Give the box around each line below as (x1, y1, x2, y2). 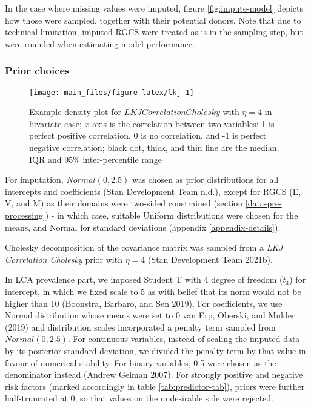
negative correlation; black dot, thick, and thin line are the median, (29, 141, 279, 154)
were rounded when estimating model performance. (5, 37, 195, 50)
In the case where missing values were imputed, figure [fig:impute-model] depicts (5, 2, 304, 14)
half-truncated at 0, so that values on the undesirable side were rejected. (5, 392, 274, 404)
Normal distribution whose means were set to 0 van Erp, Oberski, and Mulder (5, 309, 295, 321)
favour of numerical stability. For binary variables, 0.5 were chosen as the (5, 356, 276, 369)
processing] (5, 209, 45, 221)
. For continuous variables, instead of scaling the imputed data (67, 332, 300, 345)
